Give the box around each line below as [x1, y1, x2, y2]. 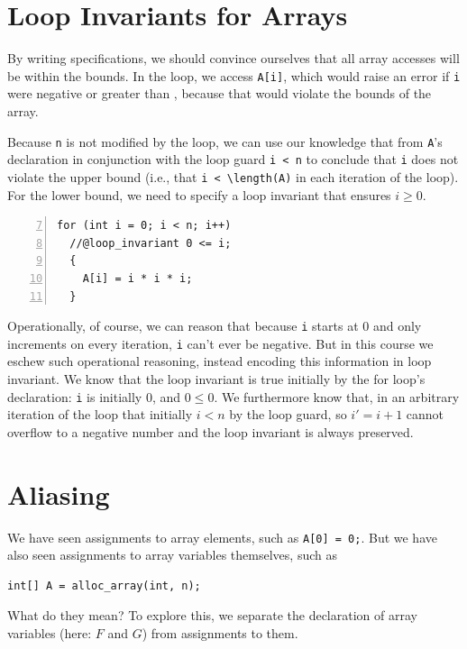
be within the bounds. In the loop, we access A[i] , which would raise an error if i [7, 66, 461, 85]
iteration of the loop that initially [7, 405, 193, 424]
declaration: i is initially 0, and [7, 387, 181, 406]
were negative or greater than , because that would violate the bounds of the [7, 84, 432, 103]
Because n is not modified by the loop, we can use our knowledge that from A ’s [7, 132, 443, 151]
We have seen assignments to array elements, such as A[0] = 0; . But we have [7, 527, 437, 546]
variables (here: [7, 624, 92, 642]
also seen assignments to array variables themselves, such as [7, 545, 337, 564]
